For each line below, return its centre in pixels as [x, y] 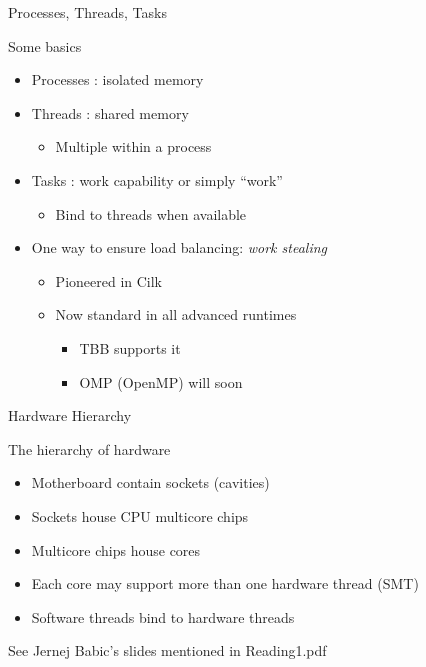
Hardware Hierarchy [70, 415]
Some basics [45, 45]
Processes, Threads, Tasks [87, 12]
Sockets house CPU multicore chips [140, 515]
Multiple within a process [133, 146]
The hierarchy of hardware [89, 448]
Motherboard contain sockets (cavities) [150, 482]
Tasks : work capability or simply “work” [157, 179]
